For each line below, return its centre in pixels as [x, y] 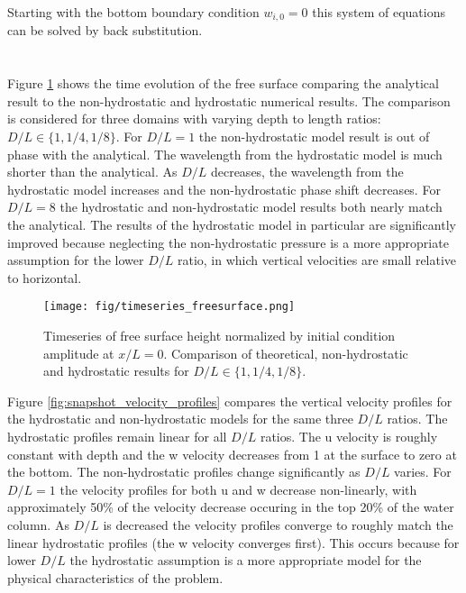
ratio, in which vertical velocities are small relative [317, 260]
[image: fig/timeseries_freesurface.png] [169, 307]
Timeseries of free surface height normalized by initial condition [219, 336]
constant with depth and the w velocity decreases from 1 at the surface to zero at [232, 454]
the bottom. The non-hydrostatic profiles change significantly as [184, 472]
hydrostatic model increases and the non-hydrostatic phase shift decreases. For [224, 189]
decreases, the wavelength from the [307, 172]
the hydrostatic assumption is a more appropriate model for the [246, 560]
